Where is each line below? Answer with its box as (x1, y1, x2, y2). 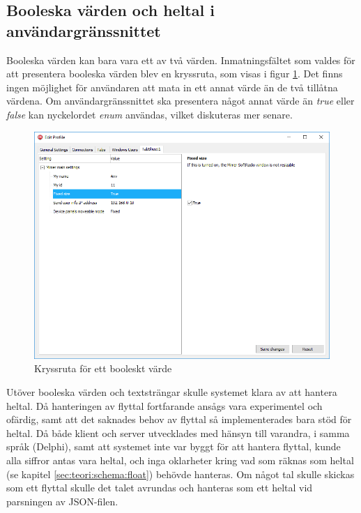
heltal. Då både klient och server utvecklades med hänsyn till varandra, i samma (6, 425, 350, 440)
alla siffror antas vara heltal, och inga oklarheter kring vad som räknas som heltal (6, 452, 354, 467)
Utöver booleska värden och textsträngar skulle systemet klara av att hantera (6, 384, 337, 399)
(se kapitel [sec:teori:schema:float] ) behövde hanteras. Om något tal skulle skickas (6, 466, 355, 481)
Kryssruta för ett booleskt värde (34, 361, 172, 376)
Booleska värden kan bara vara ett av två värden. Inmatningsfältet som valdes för (6, 52, 355, 67)
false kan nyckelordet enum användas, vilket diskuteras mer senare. (6, 107, 293, 121)
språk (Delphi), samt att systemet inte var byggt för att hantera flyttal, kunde (6, 439, 341, 454)
